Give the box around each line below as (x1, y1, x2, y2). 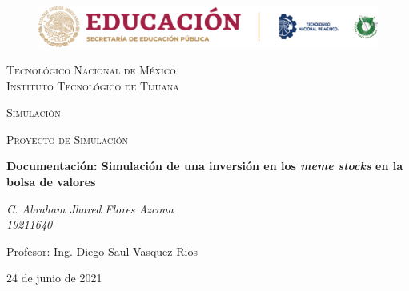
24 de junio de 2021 (6, 269, 102, 286)
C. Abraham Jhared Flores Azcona (6, 200, 174, 217)
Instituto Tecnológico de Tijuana (6, 77, 179, 94)
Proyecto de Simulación (6, 130, 129, 147)
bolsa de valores (6, 173, 96, 189)
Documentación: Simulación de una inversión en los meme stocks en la (6, 157, 403, 174)
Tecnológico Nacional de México (6, 61, 176, 78)
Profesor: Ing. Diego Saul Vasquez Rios (6, 242, 198, 259)
